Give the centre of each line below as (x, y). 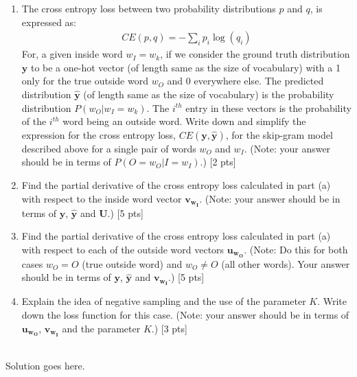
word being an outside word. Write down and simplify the (184, 121)
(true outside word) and (132, 263)
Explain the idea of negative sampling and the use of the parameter (164, 301)
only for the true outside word (85, 81)
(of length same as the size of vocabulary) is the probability (209, 94)
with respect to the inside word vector (102, 198)
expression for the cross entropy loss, (99, 134)
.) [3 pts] (169, 328)
